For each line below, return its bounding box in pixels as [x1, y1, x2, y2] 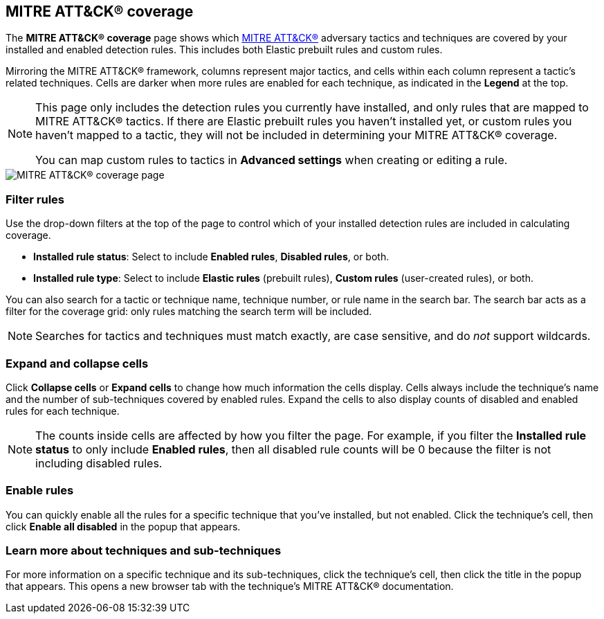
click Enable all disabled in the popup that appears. [6, 520, 241, 532]
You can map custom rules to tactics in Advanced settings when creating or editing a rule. [35, 153, 508, 168]
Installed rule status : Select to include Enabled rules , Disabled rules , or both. [33, 251, 390, 263]
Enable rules [6, 483, 74, 498]
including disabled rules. [35, 456, 163, 470]
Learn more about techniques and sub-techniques [6, 544, 282, 558]
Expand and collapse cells [6, 356, 149, 370]
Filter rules [6, 192, 65, 206]
